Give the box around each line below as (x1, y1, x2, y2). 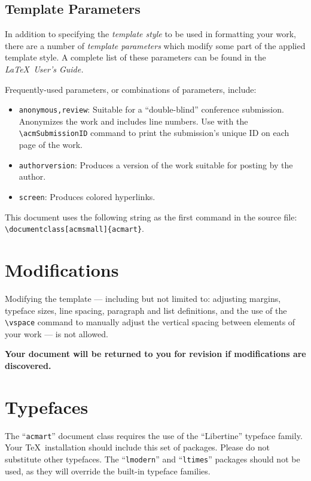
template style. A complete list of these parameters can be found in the (5, 51, 266, 63)
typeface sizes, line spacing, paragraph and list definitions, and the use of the (5, 304, 287, 316)
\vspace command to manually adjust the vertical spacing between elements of (5, 316, 295, 328)
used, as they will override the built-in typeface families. (5, 464, 211, 477)
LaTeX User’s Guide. (5, 62, 84, 75)
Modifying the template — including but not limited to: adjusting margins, (5, 292, 281, 304)
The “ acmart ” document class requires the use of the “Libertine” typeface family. (5, 429, 303, 441)
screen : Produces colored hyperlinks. (19, 190, 155, 202)
